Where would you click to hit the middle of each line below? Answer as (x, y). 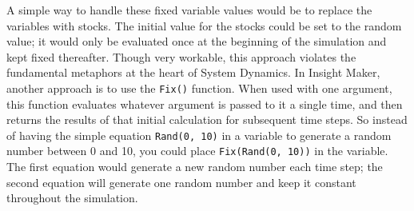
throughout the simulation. (72, 198)
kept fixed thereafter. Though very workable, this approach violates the (181, 56)
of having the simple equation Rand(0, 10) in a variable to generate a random (199, 135)
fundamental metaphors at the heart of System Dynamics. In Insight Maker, (193, 72)
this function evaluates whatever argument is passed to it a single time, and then (205, 104)
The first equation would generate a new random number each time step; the (195, 167)
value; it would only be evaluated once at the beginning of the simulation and (197, 41)
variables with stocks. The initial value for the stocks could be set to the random (204, 25)
